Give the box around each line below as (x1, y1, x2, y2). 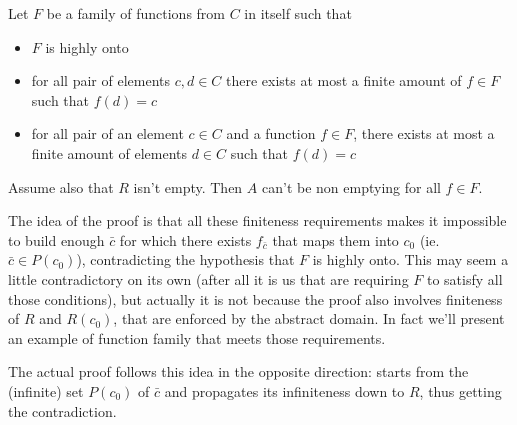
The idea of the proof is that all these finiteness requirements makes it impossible (8, 210, 507, 231)
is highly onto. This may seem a (312, 249, 509, 270)
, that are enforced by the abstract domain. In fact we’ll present (113, 308, 505, 329)
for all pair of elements (31, 70, 171, 91)
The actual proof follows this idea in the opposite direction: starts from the (8, 361, 469, 382)
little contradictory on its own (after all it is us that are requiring (8, 268, 409, 289)
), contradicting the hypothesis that (76, 249, 295, 270)
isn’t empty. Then (133, 176, 243, 197)
